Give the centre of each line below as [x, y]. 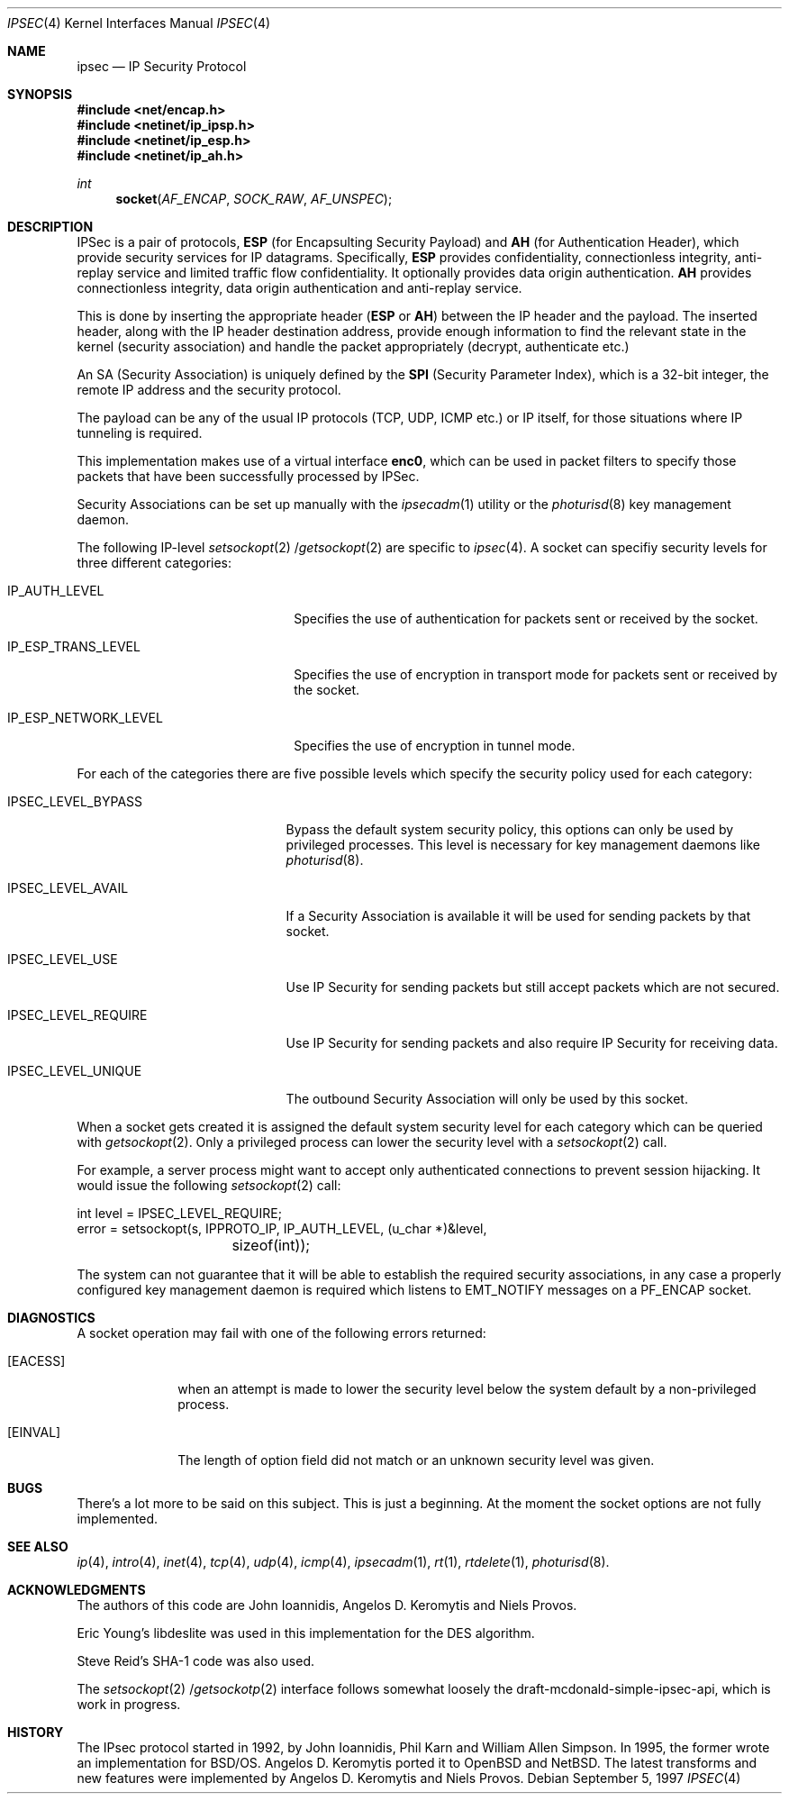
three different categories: [154, 563]
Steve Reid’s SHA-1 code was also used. [195, 1661]
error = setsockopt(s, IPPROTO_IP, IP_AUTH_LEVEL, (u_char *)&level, [282, 1228]
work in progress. [129, 1704]
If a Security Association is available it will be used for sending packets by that [518, 916]
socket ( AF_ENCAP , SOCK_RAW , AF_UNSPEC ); [254, 199]
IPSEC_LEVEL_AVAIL [68, 888]
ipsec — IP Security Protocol [162, 66]
